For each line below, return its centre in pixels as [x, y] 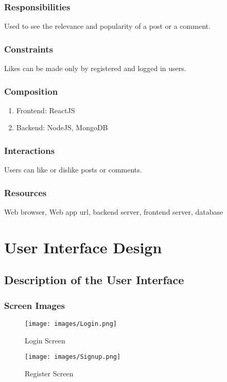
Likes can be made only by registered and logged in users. [95, 68]
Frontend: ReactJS [46, 110]
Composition [31, 91]
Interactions [30, 150]
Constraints [29, 49]
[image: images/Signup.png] [73, 357]
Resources [25, 192]
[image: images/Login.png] [71, 324]
